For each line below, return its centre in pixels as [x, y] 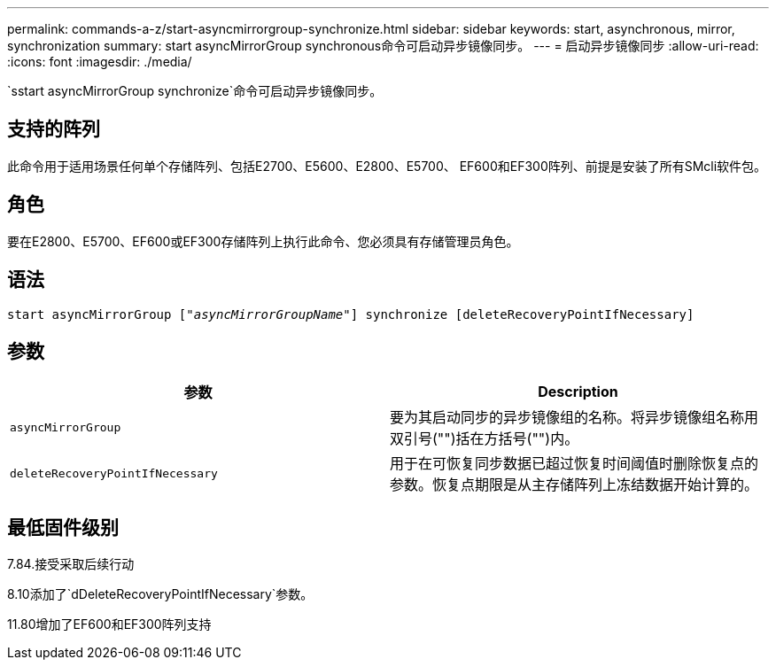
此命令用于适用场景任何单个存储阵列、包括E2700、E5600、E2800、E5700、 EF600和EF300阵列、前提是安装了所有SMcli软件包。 [387, 166]
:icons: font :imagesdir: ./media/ [100, 62]
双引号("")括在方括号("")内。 [485, 439]
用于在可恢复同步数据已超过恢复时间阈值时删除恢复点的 [574, 464]
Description [578, 392]
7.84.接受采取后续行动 [71, 564]
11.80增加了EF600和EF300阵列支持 [109, 624]
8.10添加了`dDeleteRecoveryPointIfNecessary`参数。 [160, 594]
